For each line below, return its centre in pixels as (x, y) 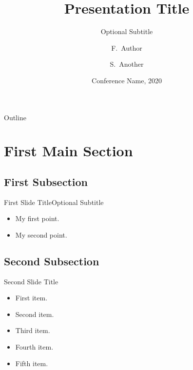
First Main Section (68, 151)
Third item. (33, 330)
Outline (15, 117)
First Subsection (46, 181)
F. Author (127, 47)
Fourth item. (34, 347)
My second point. (41, 234)
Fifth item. (32, 363)
